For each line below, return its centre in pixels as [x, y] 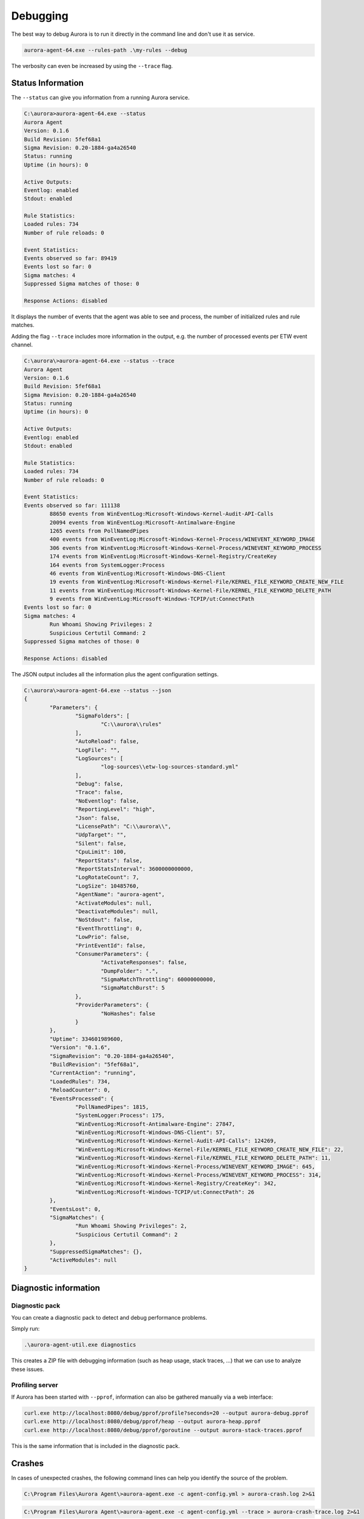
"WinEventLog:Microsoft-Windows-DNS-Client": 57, [150, 1133]
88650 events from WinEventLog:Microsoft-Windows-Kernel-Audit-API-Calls [162, 514]
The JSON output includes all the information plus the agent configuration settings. [115, 674]
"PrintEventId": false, [110, 945]
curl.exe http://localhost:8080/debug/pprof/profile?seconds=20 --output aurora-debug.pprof [166, 1413]
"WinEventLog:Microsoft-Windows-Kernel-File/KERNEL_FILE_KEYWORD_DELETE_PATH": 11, [203, 1158]
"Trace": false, [99, 792]
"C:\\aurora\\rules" [131, 724]
